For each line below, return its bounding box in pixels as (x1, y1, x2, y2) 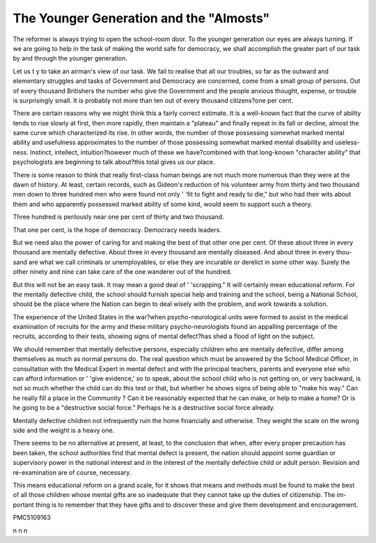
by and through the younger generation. (13, 54, 128, 63)
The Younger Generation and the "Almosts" (13, 10, 270, 26)
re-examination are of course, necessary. (13, 468, 132, 477)
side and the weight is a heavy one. (13, 426, 115, 434)
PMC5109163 (13, 513, 52, 522)
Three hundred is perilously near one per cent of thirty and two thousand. (13, 213, 224, 221)
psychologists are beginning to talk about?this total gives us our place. (13, 158, 215, 167)
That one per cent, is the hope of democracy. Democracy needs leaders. (13, 225, 222, 234)
